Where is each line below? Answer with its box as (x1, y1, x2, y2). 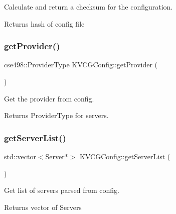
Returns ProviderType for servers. (4, 110, 109, 121)
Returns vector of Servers (4, 201, 82, 212)
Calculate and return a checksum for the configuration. (4, 2, 173, 12)
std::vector (4, 151, 36, 161)
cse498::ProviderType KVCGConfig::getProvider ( (4, 59, 158, 70)
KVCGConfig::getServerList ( (80, 151, 170, 161)
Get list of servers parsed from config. (4, 185, 119, 195)
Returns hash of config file (4, 18, 85, 29)
